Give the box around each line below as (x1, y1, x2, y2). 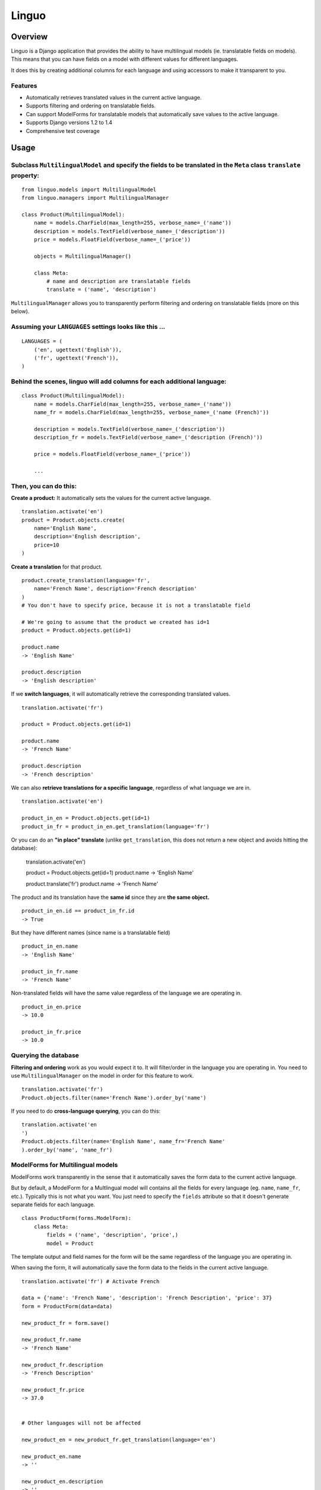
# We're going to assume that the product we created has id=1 (21, 619, 210, 625)
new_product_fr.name (21, 1336, 81, 1343)
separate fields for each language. (11, 1201, 95, 1208)
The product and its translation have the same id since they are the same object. (11, 893, 210, 901)
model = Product (46, 1240, 94, 1247)
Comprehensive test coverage (26, 127, 100, 134)
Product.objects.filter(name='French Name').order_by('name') (21, 1094, 207, 1101)
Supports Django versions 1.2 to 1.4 (26, 119, 113, 126)
